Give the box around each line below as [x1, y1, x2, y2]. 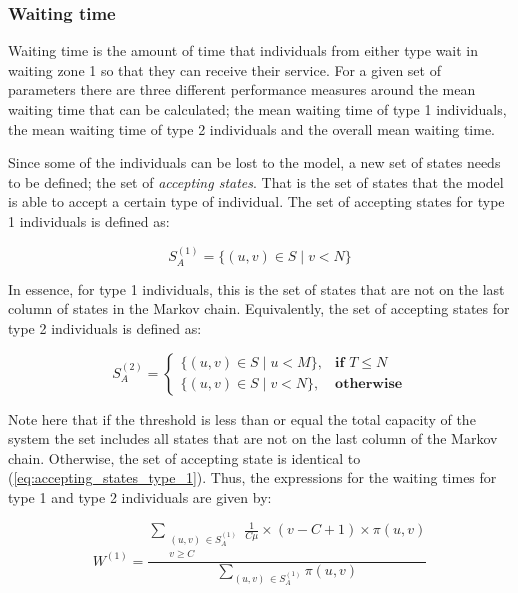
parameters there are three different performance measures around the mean [8, 79, 476, 100]
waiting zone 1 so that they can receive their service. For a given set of [8, 59, 441, 80]
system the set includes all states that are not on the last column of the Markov [8, 428, 498, 449]
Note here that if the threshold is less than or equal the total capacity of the [8, 408, 476, 429]
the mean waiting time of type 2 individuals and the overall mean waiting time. [8, 118, 496, 139]
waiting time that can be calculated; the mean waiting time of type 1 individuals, [8, 99, 507, 119]
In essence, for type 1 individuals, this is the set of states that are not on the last [8, 278, 505, 299]
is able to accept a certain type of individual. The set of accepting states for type [8, 191, 505, 212]
